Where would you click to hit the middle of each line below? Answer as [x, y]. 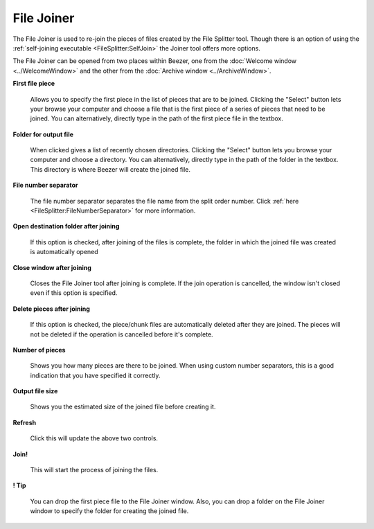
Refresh [25, 422]
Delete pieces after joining [51, 309]
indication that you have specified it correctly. [95, 375]
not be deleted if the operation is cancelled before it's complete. [122, 334]
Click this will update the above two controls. [94, 438]
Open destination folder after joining [66, 226]
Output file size [35, 391]
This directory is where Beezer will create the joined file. [110, 169]
